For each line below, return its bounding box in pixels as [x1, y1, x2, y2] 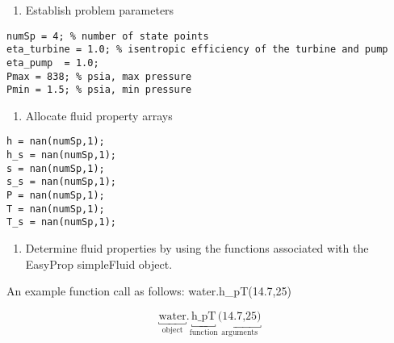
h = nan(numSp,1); [6, 136, 105, 148]
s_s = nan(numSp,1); [6, 176, 117, 188]
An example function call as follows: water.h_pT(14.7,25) [6, 282, 291, 299]
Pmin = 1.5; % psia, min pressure [6, 84, 192, 96]
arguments [221, 328, 258, 337]
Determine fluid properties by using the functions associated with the [25, 240, 369, 257]
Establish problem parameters [25, 2, 174, 18]
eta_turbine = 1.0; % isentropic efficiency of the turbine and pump [6, 44, 388, 56]
